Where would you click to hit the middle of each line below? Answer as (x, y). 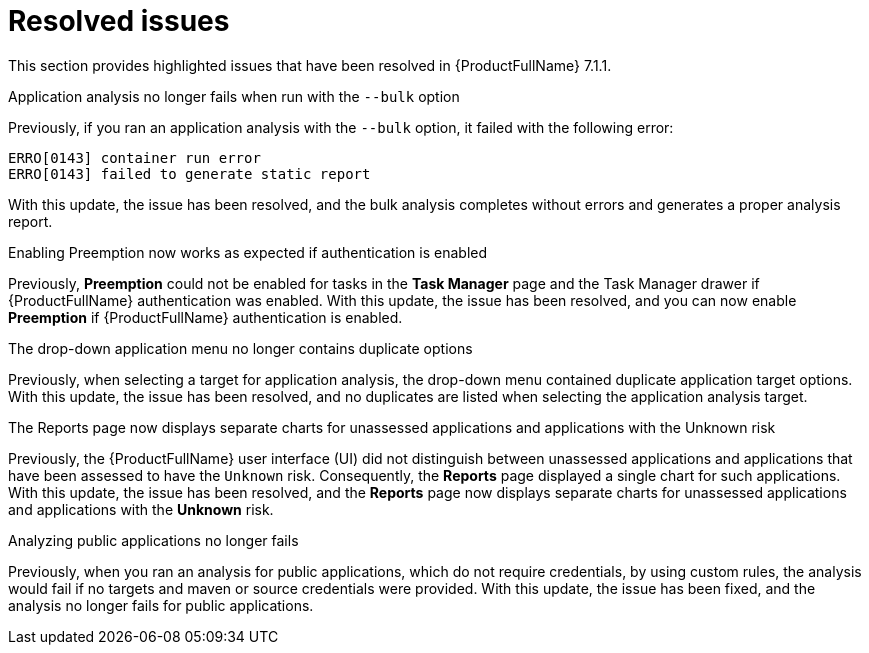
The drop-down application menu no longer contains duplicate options (240, 348)
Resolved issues (119, 21)
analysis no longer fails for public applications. (161, 605)
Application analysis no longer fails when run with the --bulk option (234, 96)
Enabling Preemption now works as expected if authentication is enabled (248, 252)
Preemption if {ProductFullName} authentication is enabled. (205, 317)
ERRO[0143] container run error (134, 157)
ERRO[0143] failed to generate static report (189, 173)
